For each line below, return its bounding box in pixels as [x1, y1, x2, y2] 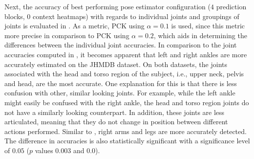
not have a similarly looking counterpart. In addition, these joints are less [4, 107, 225, 117]
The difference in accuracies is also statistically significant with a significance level [4, 136, 250, 146]
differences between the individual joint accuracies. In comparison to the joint [4, 40, 237, 50]
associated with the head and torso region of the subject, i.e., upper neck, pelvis [4, 68, 244, 79]
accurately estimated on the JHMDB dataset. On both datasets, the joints [4, 59, 227, 69]
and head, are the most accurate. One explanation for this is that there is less [4, 78, 237, 88]
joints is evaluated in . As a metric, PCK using [4, 21, 145, 31]
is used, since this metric [171, 21, 245, 31]
